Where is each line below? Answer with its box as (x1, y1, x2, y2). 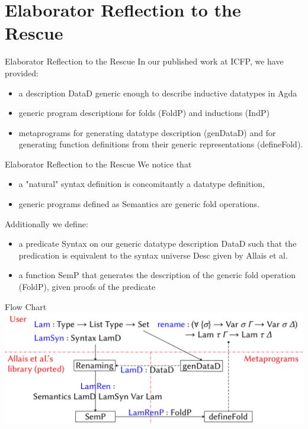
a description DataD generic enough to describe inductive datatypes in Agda (18, 86, 297, 99)
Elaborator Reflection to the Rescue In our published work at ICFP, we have (5, 55, 284, 67)
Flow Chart (5, 300, 47, 312)
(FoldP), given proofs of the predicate (18, 280, 156, 293)
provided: (5, 66, 38, 79)
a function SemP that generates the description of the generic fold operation (18, 269, 296, 281)
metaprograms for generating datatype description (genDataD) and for (18, 126, 276, 138)
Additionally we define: (5, 217, 88, 230)
